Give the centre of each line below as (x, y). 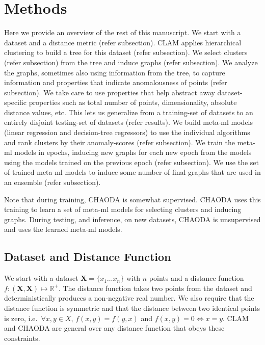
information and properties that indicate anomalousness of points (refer (116, 82)
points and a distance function (196, 278)
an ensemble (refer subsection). (52, 182)
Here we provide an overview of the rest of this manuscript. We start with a (123, 32)
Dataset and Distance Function (88, 257)
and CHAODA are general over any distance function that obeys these (114, 328)
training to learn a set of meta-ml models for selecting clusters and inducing (123, 209)
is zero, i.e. (21, 318)
